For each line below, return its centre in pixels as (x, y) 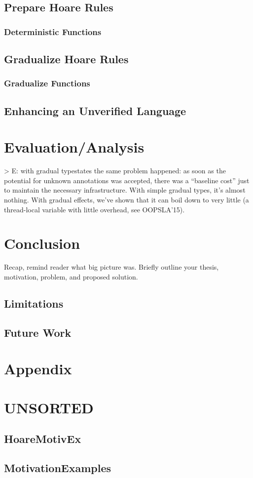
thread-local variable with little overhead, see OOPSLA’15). (94, 209)
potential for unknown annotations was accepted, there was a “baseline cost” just (127, 180)
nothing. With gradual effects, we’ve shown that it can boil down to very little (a (126, 199)
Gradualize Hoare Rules (66, 59)
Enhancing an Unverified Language (95, 110)
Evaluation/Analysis (74, 147)
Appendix (38, 369)
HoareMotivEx (43, 439)
